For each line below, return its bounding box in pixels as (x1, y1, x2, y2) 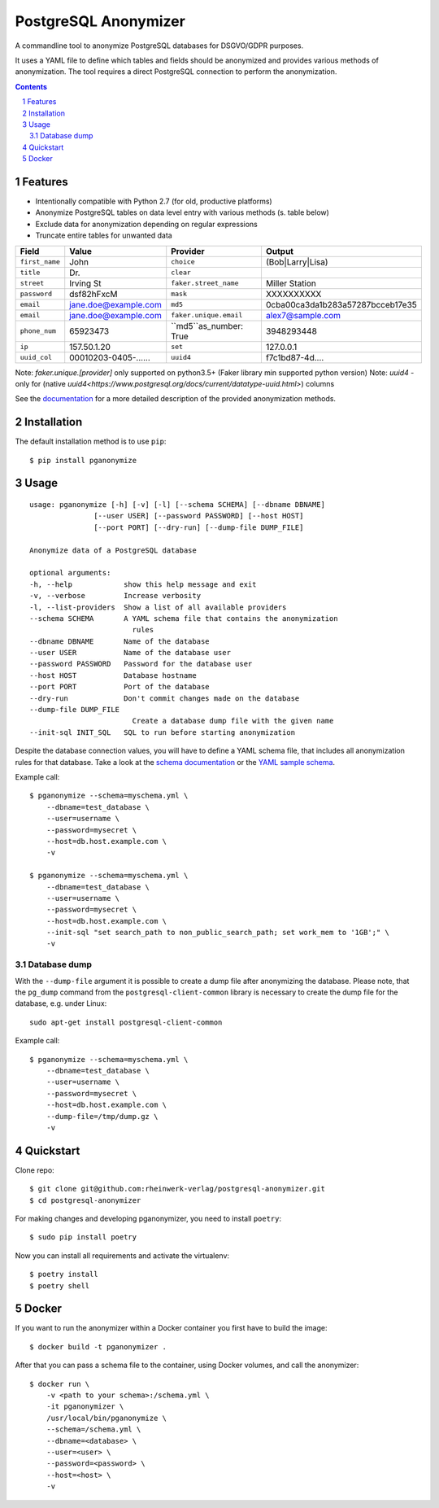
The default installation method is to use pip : (15, 436, 167, 447)
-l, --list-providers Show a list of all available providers (29, 602, 287, 612)
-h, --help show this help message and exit (29, 579, 257, 589)
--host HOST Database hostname (29, 671, 197, 680)
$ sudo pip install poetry (29, 1233, 137, 1242)
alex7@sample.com (265, 309, 341, 321)
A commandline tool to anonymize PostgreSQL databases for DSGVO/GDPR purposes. (15, 41, 304, 50)
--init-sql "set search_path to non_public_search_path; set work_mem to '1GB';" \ (46, 928, 390, 938)
